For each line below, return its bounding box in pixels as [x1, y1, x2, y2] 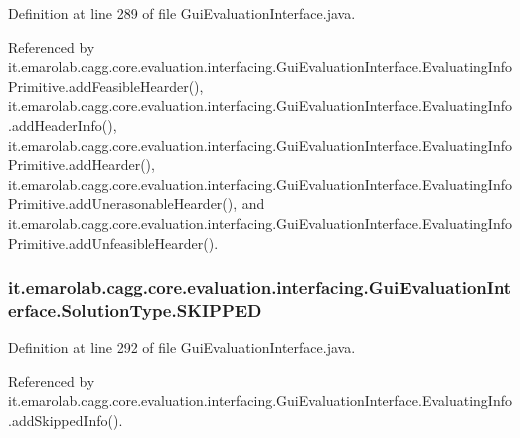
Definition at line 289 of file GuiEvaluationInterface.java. [8, 3, 356, 23]
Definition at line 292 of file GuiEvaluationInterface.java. [8, 337, 356, 358]
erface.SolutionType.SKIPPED [8, 297, 262, 322]
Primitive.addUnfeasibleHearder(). [8, 232, 219, 253]
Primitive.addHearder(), [8, 154, 155, 175]
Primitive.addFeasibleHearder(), [8, 75, 204, 96]
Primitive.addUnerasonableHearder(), [8, 193, 238, 214]
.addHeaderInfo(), [8, 114, 117, 135]
